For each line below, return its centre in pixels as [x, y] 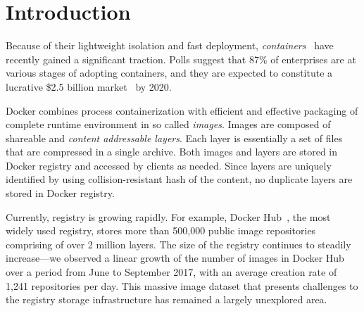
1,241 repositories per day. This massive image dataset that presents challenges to [182, 285]
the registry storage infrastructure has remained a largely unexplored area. [167, 299]
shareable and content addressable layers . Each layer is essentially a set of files [174, 138]
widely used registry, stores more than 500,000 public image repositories [161, 230]
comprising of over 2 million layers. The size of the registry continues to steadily [178, 244]
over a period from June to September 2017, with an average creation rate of [171, 272]
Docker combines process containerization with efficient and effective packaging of [182, 110]
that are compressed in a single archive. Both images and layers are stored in [172, 152]
